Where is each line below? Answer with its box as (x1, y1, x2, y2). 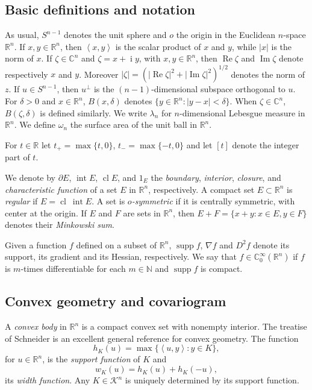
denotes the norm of (231, 68, 305, 80)
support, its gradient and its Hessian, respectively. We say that (5, 250, 237, 263)
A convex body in (5, 320, 67, 333)
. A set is (92, 195, 125, 207)
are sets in (123, 206, 161, 219)
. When (229, 95, 257, 107)
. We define (14, 118, 56, 131)
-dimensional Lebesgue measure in (179, 106, 305, 119)
